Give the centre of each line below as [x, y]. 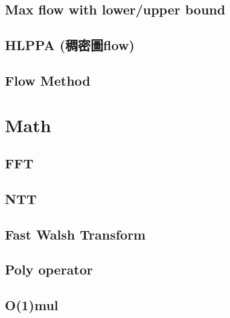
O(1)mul [32, 305]
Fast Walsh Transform [75, 234]
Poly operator [49, 269]
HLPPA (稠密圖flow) [70, 45]
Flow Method [48, 80]
